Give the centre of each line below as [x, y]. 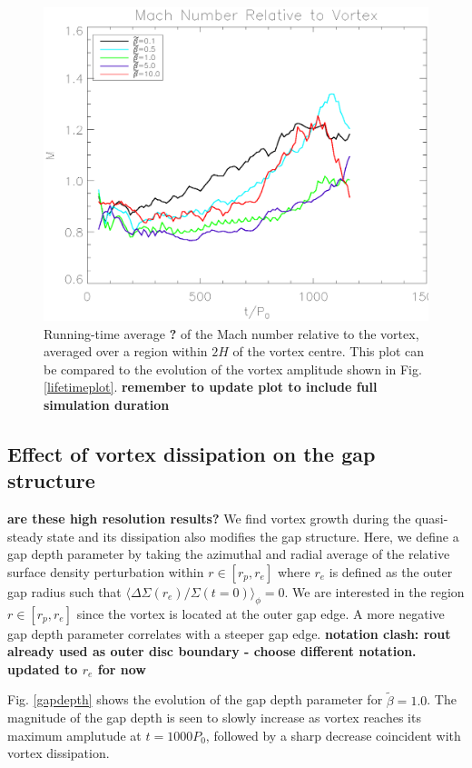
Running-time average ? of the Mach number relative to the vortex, [231, 333]
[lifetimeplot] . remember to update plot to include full [211, 387]
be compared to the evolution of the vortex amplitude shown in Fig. [233, 369]
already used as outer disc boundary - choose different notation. [212, 651]
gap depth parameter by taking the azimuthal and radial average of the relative [229, 554]
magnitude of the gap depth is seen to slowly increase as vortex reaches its [214, 718]
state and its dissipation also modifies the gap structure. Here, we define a [253, 536]
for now [122, 668]
